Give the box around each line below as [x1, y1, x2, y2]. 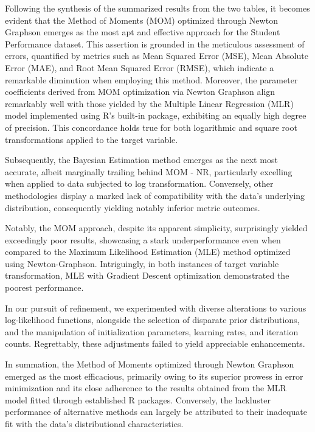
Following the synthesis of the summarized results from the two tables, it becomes [5, 2, 310, 14]
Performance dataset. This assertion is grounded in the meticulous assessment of [5, 37, 305, 50]
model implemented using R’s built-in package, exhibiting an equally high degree [5, 109, 306, 122]
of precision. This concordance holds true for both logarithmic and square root [5, 120, 297, 133]
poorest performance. [5, 281, 84, 294]
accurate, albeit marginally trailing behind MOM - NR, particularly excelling [5, 165, 292, 178]
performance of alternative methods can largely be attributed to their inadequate [5, 405, 307, 418]
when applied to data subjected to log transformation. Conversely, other [5, 177, 274, 190]
